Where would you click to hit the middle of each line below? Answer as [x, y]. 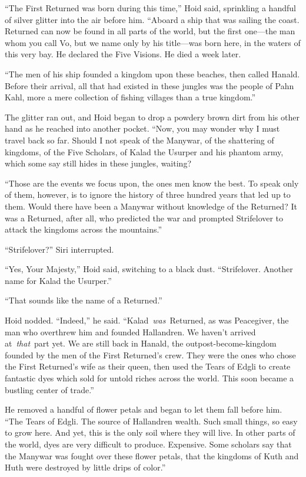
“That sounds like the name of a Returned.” [84, 300]
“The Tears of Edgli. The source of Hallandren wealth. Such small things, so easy [151, 421]
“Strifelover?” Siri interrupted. [59, 249]
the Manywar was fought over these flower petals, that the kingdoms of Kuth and [152, 455]
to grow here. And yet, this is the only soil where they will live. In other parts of [150, 432]
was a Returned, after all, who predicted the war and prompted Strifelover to [144, 218]
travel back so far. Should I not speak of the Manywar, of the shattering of [139, 140]
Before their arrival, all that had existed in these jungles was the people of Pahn [149, 85]
